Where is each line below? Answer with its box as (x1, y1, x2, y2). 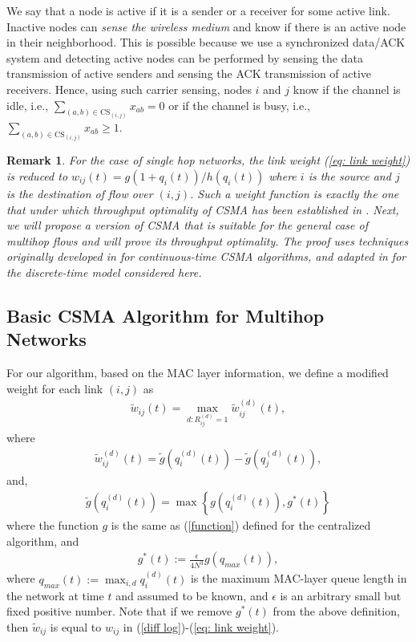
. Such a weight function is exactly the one (190, 185, 399, 202)
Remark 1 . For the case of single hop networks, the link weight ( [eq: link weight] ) (6, 152, 410, 169)
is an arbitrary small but (280, 587, 402, 603)
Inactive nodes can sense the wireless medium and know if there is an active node (6, 18, 406, 35)
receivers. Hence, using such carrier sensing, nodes (6, 80, 252, 97)
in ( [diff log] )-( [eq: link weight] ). (123, 618, 279, 635)
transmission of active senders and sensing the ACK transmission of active (6, 65, 372, 82)
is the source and (308, 168, 391, 185)
